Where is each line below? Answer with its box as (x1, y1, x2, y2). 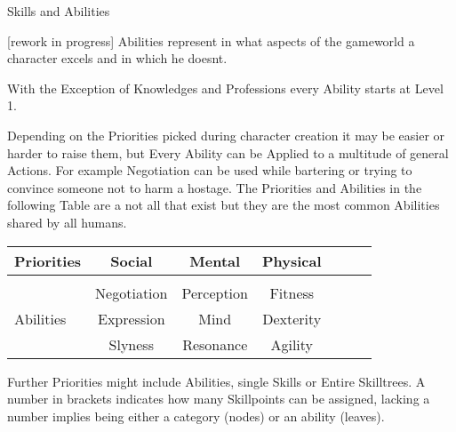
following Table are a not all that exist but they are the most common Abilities (7, 196, 440, 214)
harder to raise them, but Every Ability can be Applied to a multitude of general (7, 143, 449, 162)
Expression (98, 308, 165, 329)
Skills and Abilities (7, 2, 110, 20)
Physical (261, 250, 322, 271)
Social (110, 250, 153, 271)
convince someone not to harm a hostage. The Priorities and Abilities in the (7, 178, 422, 196)
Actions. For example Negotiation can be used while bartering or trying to (7, 161, 412, 180)
